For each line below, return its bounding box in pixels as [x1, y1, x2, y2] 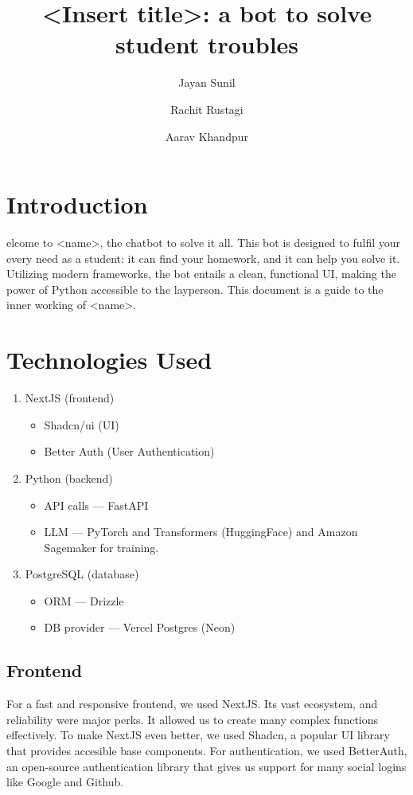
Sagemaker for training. [44, 538, 159, 555]
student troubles [115, 28, 299, 61]
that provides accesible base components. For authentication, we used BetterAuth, [6, 742, 407, 759]
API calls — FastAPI [44, 496, 149, 513]
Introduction [6, 188, 148, 221]
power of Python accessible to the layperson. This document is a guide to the [6, 280, 384, 297]
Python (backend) [25, 469, 113, 486]
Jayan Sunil [178, 74, 236, 91]
